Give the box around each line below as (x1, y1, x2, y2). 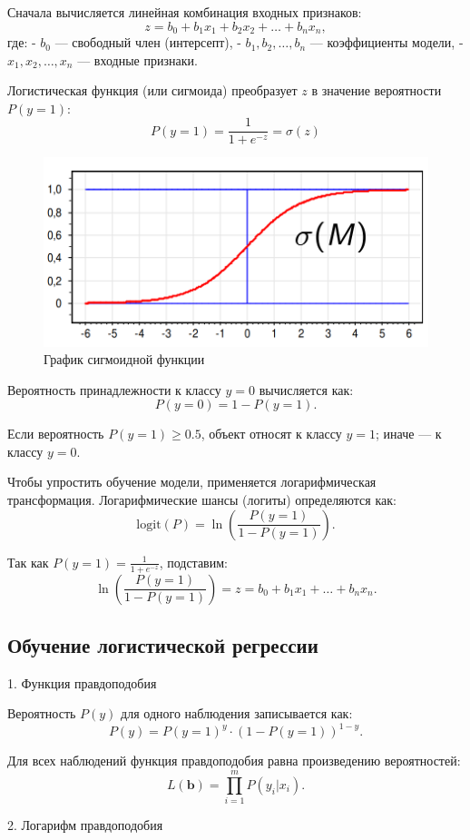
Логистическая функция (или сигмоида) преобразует (7, 81, 298, 100)
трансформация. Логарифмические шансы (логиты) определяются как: (7, 490, 397, 509)
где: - (7, 33, 36, 52)
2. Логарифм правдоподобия (7, 815, 163, 835)
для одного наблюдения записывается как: (121, 704, 353, 723)
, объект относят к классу (201, 424, 342, 443)
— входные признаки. (77, 50, 198, 69)
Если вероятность (7, 424, 104, 443)
